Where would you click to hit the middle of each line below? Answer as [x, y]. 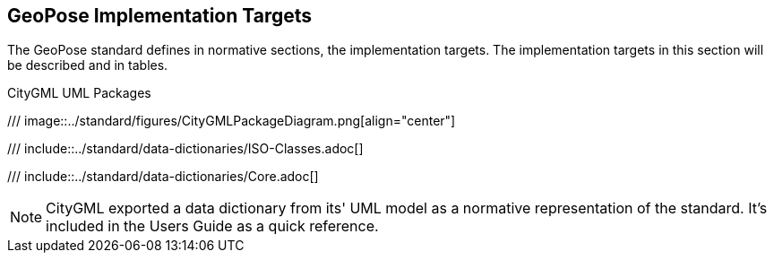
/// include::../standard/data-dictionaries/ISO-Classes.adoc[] [185, 149]
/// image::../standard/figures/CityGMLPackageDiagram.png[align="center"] [232, 121]
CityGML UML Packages [79, 93]
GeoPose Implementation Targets [160, 16]
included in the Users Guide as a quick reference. [212, 226]
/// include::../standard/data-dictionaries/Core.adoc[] [163, 177]
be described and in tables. [88, 65]
